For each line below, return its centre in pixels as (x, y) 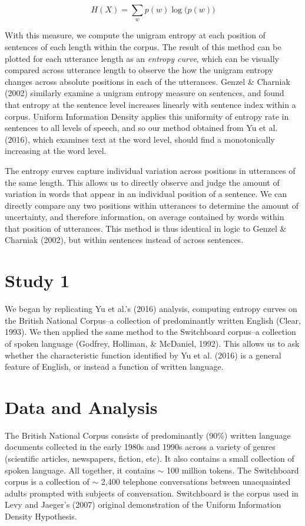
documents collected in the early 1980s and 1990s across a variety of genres (140, 447)
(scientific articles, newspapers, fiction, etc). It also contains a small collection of (150, 458)
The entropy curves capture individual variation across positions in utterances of (150, 170)
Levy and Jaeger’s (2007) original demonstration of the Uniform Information (143, 504)
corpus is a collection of (47, 481)
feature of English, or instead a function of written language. (114, 366)
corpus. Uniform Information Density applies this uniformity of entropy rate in (147, 116)
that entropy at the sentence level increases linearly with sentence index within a (150, 104)
